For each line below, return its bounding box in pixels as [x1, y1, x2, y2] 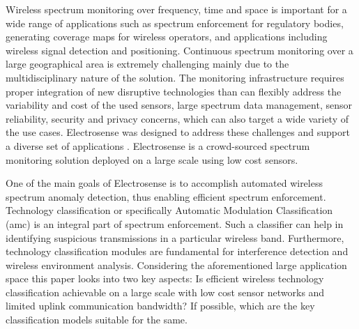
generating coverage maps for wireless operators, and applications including [6, 29, 328, 44]
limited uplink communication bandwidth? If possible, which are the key [6, 298, 315, 313]
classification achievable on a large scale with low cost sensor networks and [6, 284, 325, 299]
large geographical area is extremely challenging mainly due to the [6, 56, 289, 71]
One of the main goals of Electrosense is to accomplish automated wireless [6, 176, 323, 190]
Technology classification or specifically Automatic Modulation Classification [6, 203, 333, 217]
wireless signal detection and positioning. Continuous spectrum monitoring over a [6, 43, 353, 57]
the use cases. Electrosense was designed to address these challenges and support [6, 125, 350, 139]
